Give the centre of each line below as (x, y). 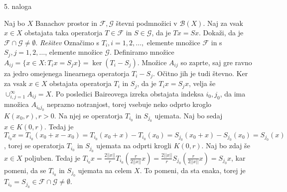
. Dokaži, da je (221, 33)
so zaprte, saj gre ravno (216, 62)
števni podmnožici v (146, 23)
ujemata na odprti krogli (134, 145)
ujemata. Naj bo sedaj (189, 115)
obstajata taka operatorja (64, 33)
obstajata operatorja (80, 83)
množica (16, 104)
